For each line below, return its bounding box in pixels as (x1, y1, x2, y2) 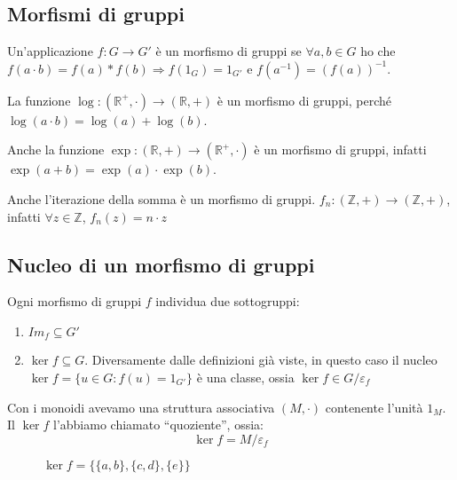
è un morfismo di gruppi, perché (217, 90, 392, 109)
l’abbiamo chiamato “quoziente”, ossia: (53, 415, 264, 434)
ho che (360, 42, 396, 60)
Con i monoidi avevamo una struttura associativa (7, 397, 275, 416)
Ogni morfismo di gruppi (7, 292, 142, 311)
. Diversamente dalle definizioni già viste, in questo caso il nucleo (84, 350, 437, 369)
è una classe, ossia (196, 368, 295, 387)
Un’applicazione (7, 42, 93, 60)
